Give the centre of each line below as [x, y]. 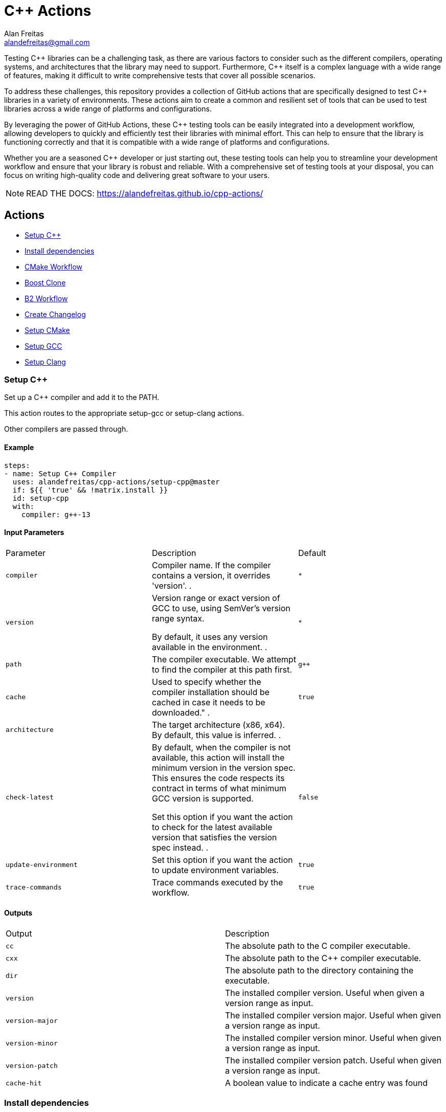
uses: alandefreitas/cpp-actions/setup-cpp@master [116, 482]
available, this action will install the [218, 757]
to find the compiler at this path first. [222, 669]
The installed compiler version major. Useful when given [333, 1015]
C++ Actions [48, 11]
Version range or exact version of [216, 598]
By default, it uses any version [210, 637]
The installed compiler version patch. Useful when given [333, 1060]
